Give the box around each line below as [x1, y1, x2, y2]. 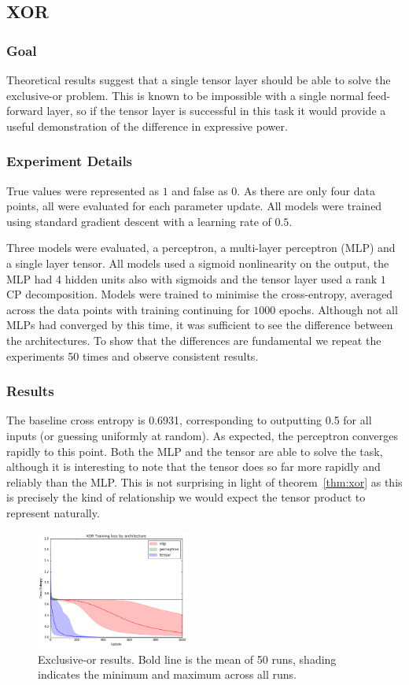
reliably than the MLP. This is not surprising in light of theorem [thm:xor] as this [6, 473, 403, 490]
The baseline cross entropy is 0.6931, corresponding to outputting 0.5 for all [6, 412, 372, 428]
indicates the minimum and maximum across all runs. [38, 666, 297, 683]
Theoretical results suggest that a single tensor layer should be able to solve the [6, 72, 391, 87]
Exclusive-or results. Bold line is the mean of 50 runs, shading [38, 650, 337, 667]
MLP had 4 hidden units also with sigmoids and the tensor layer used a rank [6, 270, 378, 287]
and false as [171, 182, 228, 198]
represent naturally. [6, 504, 100, 520]
